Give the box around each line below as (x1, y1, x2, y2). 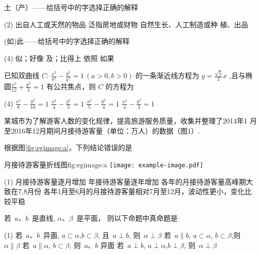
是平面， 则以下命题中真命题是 (76, 213, 178, 223)
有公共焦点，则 (46, 81, 96, 91)
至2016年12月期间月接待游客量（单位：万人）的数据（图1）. (4, 125, 200, 136)
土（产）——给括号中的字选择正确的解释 (4, 2, 138, 12)
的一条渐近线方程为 (135, 70, 199, 81)
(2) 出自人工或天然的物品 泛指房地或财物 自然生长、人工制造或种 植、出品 (4, 19, 248, 29)
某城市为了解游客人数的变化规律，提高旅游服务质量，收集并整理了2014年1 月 (4, 115, 257, 126)
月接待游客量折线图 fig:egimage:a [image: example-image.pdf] (4, 159, 204, 169)
